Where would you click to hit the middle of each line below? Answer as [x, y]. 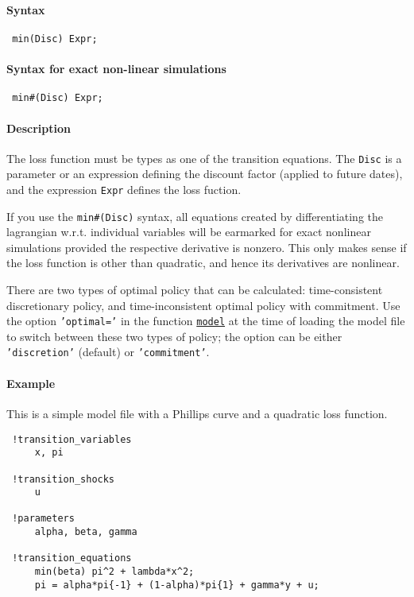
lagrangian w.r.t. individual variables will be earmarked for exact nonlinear [189, 232]
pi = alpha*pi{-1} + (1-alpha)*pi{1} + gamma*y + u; [177, 585]
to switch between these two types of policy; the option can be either [174, 336]
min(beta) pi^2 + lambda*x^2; [114, 572]
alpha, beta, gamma [86, 532]
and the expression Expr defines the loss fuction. [124, 189]
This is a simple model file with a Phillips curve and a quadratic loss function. [197, 413]
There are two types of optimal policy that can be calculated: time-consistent [195, 290]
